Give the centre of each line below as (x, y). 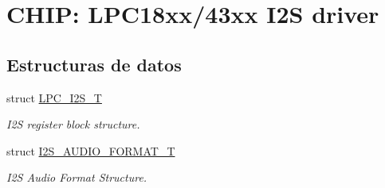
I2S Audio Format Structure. (77, 177)
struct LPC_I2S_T (54, 97)
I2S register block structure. (73, 124)
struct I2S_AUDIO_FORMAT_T (91, 150)
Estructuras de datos (94, 64)
